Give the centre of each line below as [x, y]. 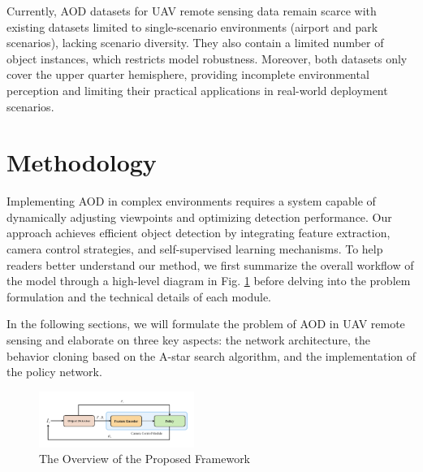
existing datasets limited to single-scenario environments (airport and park [192, 26]
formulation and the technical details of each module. [139, 296]
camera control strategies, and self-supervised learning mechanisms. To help [195, 249]
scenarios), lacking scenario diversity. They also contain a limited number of [195, 43]
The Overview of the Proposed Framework [145, 459]
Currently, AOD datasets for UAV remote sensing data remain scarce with [192, 11]
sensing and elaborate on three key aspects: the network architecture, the [189, 340]
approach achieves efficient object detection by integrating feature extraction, [199, 233]
